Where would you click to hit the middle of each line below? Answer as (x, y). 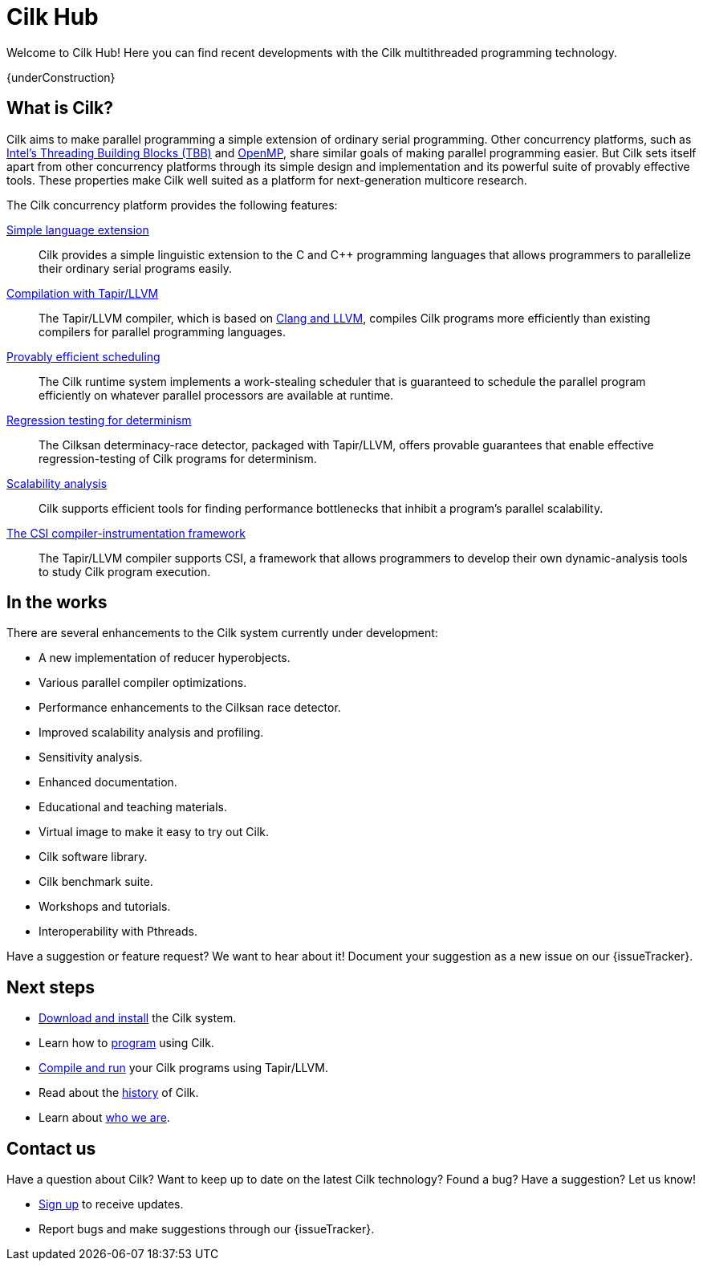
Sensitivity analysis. (91, 757)
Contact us (51, 1148)
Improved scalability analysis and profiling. (151, 733)
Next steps (51, 987)
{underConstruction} (61, 77)
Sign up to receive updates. (111, 1204)
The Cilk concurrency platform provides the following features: (172, 205)
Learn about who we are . (104, 1118)
